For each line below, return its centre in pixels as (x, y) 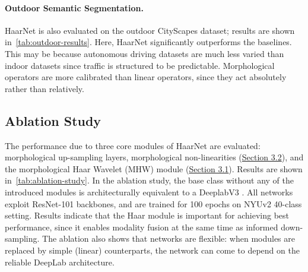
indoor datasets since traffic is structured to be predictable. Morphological (140, 65)
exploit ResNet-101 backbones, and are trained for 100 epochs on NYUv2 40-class (153, 203)
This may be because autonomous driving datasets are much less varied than (145, 53)
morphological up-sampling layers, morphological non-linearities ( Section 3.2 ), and (154, 157)
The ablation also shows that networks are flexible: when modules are (169, 238)
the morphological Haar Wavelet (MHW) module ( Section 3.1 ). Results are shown (154, 168)
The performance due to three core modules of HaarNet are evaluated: (133, 145)
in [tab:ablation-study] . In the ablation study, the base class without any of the (149, 180)
